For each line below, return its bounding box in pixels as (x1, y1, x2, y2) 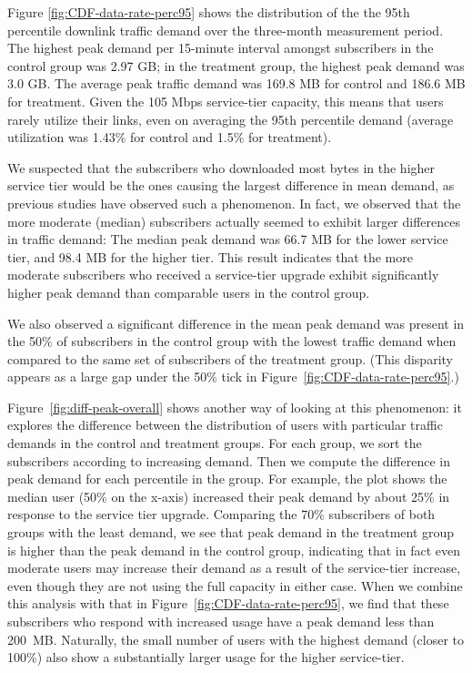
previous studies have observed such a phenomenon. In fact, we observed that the (7, 193, 461, 212)
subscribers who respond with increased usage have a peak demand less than (7, 612, 435, 630)
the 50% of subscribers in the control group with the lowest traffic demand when (7, 331, 457, 351)
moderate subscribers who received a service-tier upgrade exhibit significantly (7, 265, 439, 284)
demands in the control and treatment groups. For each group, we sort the (7, 433, 422, 453)
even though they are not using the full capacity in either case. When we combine (7, 576, 463, 595)
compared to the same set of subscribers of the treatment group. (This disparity (7, 349, 453, 368)
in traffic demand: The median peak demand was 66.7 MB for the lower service (7, 229, 448, 249)
